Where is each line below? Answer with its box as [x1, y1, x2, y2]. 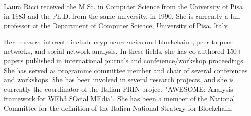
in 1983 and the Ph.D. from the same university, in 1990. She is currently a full [4, 11, 240, 21]
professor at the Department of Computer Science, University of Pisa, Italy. [4, 20, 229, 30]
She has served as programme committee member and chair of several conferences [4, 65, 248, 75]
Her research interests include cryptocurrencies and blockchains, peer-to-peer [4, 36, 233, 46]
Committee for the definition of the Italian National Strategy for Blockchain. [4, 102, 233, 113]
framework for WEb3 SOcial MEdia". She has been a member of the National [4, 93, 235, 103]
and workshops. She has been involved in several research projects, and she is [4, 74, 234, 85]
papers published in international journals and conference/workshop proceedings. [4, 55, 245, 65]
